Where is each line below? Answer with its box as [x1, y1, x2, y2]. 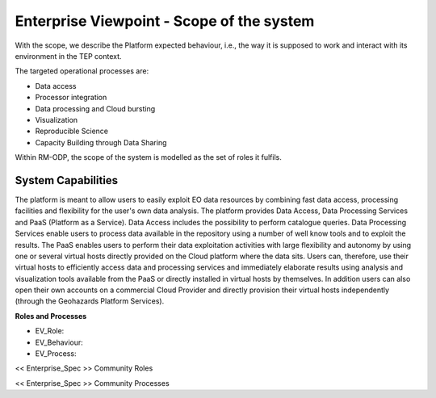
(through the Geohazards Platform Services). [15, 296, 165, 306]
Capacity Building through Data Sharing [35, 137, 167, 147]
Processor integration [35, 93, 107, 103]
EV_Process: [35, 349, 77, 358]
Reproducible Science [35, 126, 109, 136]
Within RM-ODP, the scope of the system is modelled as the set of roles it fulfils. [15, 153, 282, 162]
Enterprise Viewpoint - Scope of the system [15, 12, 315, 30]
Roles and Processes [15, 311, 87, 320]
